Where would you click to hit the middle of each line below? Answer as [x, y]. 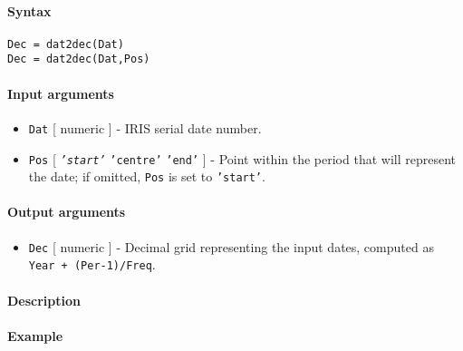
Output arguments [67, 212]
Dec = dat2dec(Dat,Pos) [79, 59]
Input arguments [61, 93]
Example [35, 335]
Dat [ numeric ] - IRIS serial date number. [145, 127]
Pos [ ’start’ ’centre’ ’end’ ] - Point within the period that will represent [242, 158]
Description [44, 300]
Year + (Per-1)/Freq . [92, 264]
